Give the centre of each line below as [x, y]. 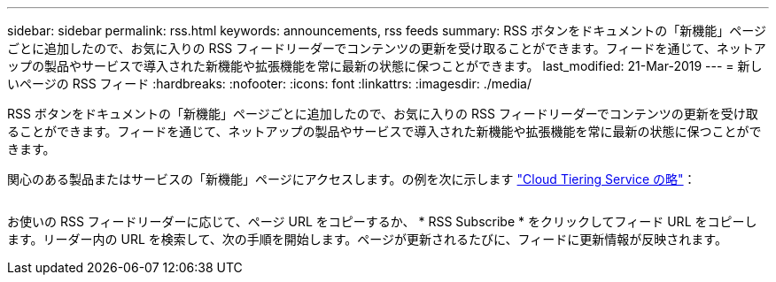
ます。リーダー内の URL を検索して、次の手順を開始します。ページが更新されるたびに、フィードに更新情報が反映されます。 [367, 239]
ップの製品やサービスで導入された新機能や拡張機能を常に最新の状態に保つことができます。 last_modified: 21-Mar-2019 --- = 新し [385, 66]
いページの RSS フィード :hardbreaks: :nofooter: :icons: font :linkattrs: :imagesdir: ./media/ [270, 84]
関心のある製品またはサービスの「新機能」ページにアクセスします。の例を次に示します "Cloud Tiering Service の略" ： [352, 179]
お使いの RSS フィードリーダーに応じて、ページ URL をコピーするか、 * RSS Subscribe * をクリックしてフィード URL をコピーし [382, 221]
